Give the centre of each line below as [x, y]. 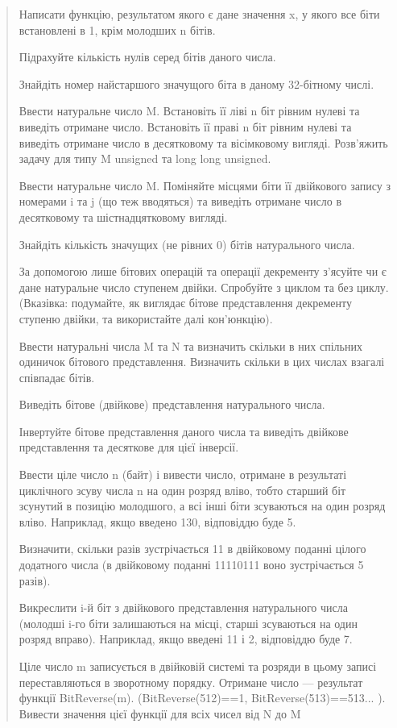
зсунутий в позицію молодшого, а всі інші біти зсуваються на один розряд [202, 506]
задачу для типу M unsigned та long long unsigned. [145, 158]
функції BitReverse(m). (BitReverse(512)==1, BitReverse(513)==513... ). [202, 698]
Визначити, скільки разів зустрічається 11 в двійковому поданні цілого [192, 549]
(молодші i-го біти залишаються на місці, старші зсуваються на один [188, 623]
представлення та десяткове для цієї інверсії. [129, 447]
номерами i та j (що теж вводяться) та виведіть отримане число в [180, 201]
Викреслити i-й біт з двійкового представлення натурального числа [183, 607]
